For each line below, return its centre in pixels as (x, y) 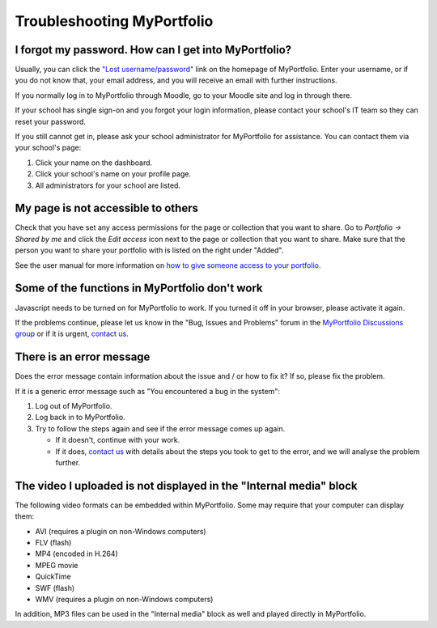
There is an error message (83, 357)
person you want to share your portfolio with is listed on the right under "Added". (149, 250)
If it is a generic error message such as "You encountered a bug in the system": (148, 391)
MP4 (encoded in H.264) (76, 554)
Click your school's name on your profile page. (113, 174)
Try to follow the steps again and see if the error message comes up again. (160, 428)
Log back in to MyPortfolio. (80, 418)
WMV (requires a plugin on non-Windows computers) (124, 600)
